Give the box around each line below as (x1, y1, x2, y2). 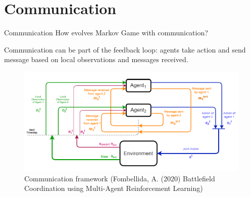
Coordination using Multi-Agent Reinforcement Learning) (24, 183, 203, 193)
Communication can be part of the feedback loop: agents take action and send (4, 44, 246, 55)
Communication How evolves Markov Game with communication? (4, 27, 208, 38)
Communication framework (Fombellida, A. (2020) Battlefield (24, 173, 215, 183)
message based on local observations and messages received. (4, 54, 188, 65)
